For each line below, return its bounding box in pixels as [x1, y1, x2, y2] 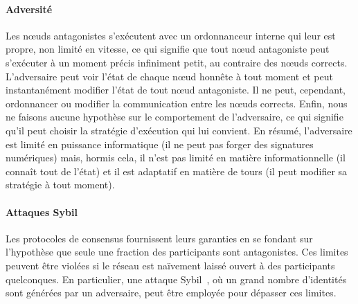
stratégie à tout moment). [6, 177, 115, 192]
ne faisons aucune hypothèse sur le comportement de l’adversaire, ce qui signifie [6, 109, 343, 124]
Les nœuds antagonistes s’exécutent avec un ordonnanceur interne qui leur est [6, 28, 336, 42]
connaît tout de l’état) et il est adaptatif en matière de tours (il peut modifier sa [6, 163, 348, 178]
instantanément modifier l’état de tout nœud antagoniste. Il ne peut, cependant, [6, 82, 346, 97]
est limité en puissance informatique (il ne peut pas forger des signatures [6, 136, 314, 151]
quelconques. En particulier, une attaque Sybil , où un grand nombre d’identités [6, 271, 347, 286]
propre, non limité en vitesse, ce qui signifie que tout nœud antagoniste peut [6, 42, 330, 56]
